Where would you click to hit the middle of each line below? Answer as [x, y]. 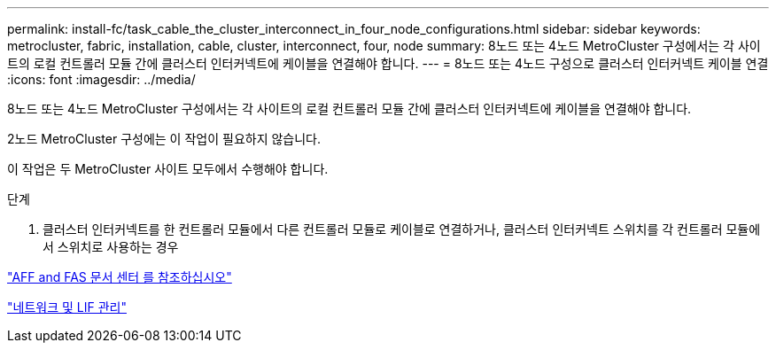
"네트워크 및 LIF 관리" [67, 307]
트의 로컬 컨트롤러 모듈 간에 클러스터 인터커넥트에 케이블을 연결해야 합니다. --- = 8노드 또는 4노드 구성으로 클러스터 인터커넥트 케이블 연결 [388, 63]
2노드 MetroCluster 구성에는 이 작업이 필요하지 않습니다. [164, 139]
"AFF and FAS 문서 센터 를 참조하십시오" [120, 277]
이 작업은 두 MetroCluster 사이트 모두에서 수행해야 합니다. [168, 169]
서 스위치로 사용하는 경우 [111, 247]
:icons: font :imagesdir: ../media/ [101, 79]
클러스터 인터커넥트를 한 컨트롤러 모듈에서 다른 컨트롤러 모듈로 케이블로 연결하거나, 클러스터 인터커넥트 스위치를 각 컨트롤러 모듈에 [402, 229]
